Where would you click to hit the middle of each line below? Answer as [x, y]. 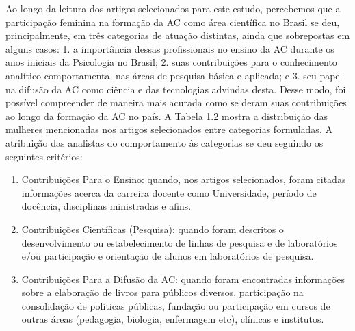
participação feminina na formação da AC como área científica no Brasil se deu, [173, 22]
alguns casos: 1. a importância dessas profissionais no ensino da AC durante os [170, 48]
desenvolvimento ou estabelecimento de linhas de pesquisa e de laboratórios [180, 242]
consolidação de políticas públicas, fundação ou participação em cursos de [176, 305]
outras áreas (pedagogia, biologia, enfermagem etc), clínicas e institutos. [173, 319]
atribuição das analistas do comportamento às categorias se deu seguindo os [165, 142]
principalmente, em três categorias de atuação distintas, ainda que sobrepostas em [178, 35]
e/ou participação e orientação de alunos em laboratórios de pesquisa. [168, 256]
